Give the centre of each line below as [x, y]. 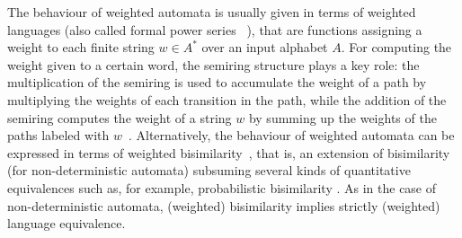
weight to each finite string [81, 47]
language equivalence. [67, 223]
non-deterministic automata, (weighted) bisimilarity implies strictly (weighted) [224, 205]
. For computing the [396, 47]
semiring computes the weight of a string [120, 117]
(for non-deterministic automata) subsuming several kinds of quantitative [209, 170]
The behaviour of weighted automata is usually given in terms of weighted [212, 12]
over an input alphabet [265, 47]
